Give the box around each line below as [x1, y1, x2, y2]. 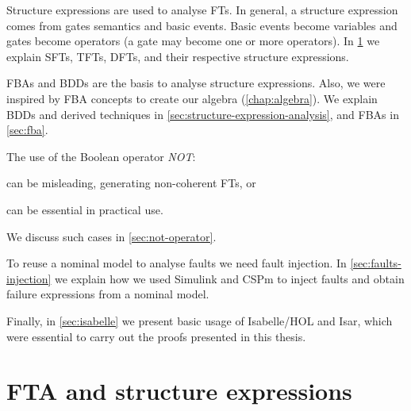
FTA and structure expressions [6, 375, 352, 407]
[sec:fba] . [6, 121, 48, 138]
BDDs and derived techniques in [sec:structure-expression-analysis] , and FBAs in [6, 106, 399, 122]
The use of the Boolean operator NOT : [6, 148, 196, 164]
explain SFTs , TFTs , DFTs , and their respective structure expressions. [6, 48, 349, 64]
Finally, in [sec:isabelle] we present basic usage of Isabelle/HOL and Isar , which [6, 312, 393, 328]
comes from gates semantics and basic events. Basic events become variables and [6, 17, 398, 33]
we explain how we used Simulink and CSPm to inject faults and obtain [55, 270, 405, 286]
